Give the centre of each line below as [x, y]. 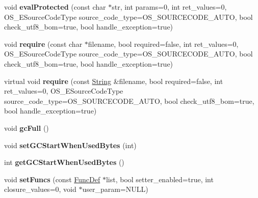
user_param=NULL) [115, 189]
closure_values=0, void [40, 189]
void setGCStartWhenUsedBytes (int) [70, 145]
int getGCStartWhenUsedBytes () [64, 162]
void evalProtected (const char [55, 7]
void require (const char [43, 44]
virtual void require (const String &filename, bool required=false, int [114, 81]
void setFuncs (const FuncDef [52, 179]
